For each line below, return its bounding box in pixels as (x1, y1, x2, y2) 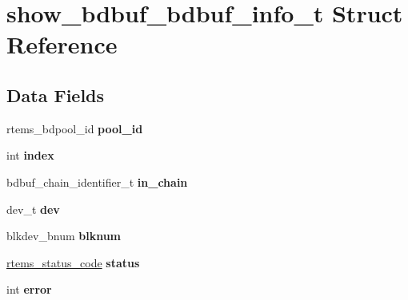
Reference (6, 28, 118, 61)
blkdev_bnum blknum (6, 227, 122, 244)
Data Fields (6, 82, 105, 107)
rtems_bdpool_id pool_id (6, 120, 143, 136)
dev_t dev (6, 200, 60, 217)
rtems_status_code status (6, 254, 140, 270)
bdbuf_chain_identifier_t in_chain (6, 173, 188, 190)
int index (6, 147, 54, 164)
